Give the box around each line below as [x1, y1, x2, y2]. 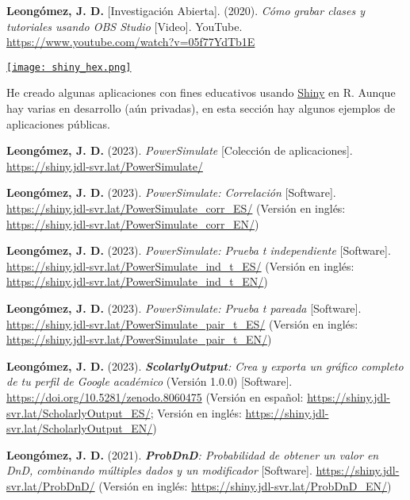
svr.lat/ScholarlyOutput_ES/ [6, 404, 151, 421]
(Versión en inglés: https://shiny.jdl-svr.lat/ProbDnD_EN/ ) [98, 477, 392, 494]
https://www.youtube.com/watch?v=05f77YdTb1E [6, 33, 255, 50]
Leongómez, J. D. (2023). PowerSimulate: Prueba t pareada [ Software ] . [6, 299, 362, 316]
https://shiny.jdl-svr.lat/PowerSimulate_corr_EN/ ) [6, 215, 259, 232]
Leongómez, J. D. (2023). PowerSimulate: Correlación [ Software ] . [6, 184, 336, 201]
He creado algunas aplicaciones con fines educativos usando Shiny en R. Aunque [6, 84, 396, 101]
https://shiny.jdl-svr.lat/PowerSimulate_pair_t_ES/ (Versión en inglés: [6, 315, 358, 332]
